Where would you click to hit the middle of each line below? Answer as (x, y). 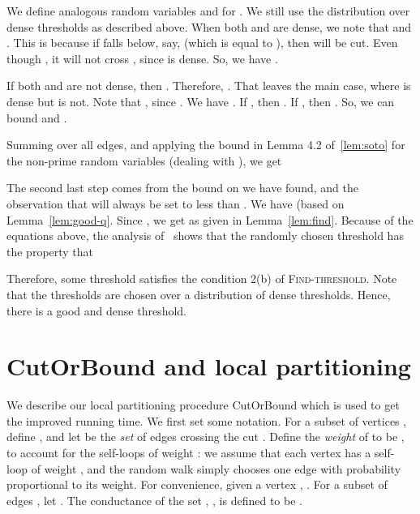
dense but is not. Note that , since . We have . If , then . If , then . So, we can (201, 101)
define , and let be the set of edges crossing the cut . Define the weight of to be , (206, 437)
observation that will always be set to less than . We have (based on (176, 203)
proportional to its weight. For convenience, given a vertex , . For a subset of (197, 484)
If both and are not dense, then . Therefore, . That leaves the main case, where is (209, 86)
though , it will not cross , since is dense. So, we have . (142, 58)
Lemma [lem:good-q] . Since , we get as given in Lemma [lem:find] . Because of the (210, 219)
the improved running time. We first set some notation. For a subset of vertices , (207, 420)
